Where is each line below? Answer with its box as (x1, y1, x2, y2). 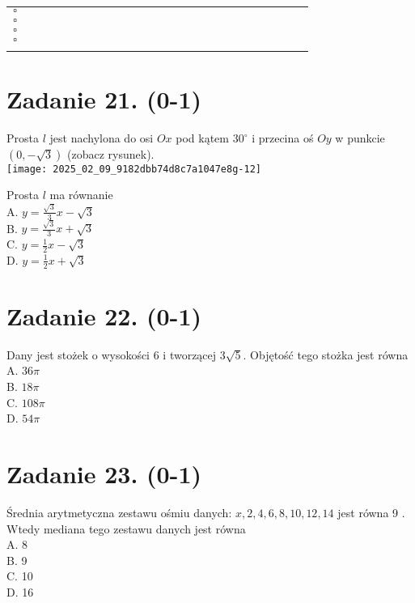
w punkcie (335, 130, 385, 147)
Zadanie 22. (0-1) (6, 299, 201, 332)
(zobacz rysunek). (67, 145, 155, 162)
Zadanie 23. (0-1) (6, 456, 201, 490)
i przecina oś (252, 130, 314, 147)
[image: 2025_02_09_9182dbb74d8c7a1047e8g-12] (6, 163, 261, 175)
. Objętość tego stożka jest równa (243, 346, 409, 363)
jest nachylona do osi (49, 130, 154, 147)
